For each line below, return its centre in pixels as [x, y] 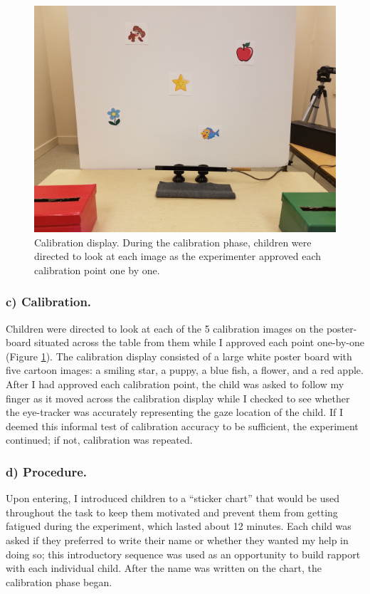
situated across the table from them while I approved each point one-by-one [199, 342]
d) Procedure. [47, 471]
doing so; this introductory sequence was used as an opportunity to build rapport [183, 554]
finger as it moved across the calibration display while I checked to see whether [178, 398]
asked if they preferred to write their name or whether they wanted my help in [177, 540]
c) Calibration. [49, 302]
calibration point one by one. [97, 270]
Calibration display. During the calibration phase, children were [173, 242]
